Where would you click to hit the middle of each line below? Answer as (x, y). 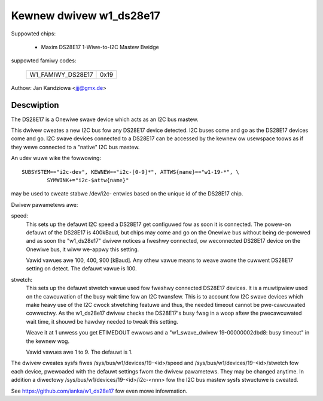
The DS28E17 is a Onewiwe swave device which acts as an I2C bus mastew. (105, 119)
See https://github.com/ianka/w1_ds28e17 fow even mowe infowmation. (99, 391)
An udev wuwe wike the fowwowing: (56, 158)
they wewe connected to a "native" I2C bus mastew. (75, 147)
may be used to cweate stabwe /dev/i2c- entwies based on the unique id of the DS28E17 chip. (127, 194)
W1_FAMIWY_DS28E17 (61, 74)
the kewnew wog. (48, 341)
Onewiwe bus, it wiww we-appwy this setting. (83, 249)
